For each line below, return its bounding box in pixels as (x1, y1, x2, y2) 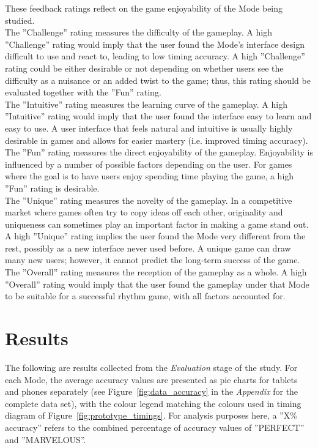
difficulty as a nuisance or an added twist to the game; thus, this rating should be (5, 73, 311, 86)
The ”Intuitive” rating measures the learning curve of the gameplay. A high (5, 97, 287, 110)
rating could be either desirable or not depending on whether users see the (5, 61, 284, 74)
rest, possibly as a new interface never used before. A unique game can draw (5, 241, 291, 254)
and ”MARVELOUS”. (5, 433, 86, 446)
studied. (5, 13, 35, 26)
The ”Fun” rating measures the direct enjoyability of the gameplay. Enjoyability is (5, 146, 313, 159)
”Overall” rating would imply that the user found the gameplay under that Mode (5, 277, 309, 290)
